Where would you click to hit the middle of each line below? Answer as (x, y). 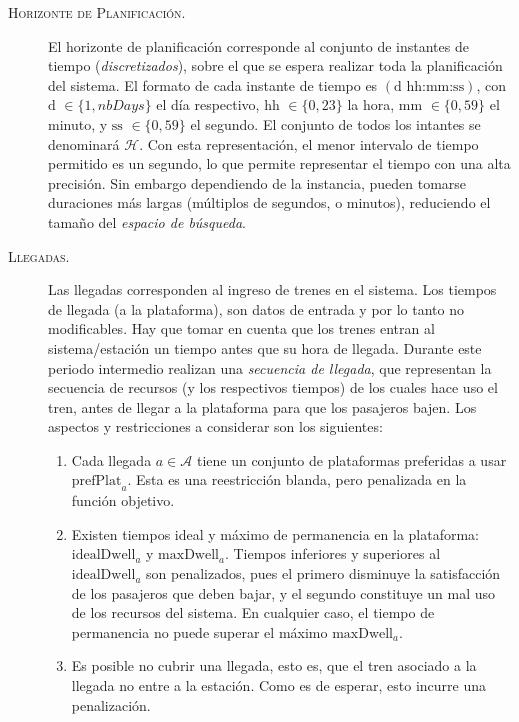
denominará (84, 143)
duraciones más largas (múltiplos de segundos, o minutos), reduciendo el (269, 202)
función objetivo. (123, 500)
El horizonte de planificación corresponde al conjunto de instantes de (258, 45)
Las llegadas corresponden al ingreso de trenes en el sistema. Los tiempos (272, 289)
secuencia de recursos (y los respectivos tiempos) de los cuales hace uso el (273, 387)
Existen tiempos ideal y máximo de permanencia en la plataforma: (275, 533)
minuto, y (78, 123)
